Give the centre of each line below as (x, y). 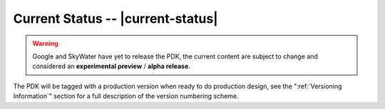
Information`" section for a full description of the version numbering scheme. (126, 96)
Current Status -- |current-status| (116, 19)
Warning (45, 43)
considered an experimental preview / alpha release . (111, 66)
